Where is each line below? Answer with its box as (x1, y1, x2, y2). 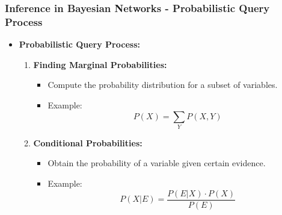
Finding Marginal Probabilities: (33, 58, 167, 70)
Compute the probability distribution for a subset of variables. (48, 78, 278, 91)
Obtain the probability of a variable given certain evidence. (48, 157, 266, 169)
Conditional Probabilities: (33, 136, 143, 149)
